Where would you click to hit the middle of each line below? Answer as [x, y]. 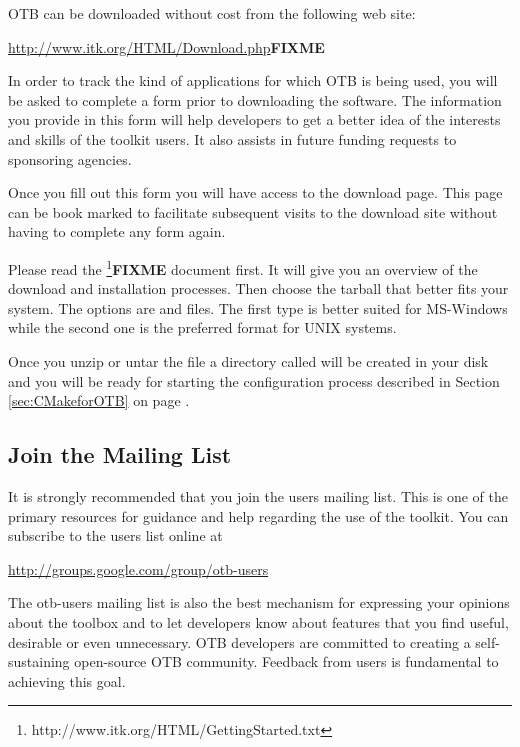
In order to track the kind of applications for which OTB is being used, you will [253, 80]
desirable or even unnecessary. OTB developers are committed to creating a [239, 641]
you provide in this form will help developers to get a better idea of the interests [254, 119]
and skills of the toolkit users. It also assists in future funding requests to [232, 138]
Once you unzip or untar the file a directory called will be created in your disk [248, 360]
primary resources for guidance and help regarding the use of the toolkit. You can [258, 515]
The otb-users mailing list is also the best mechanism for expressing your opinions [259, 602]
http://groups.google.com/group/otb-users [138, 568]
